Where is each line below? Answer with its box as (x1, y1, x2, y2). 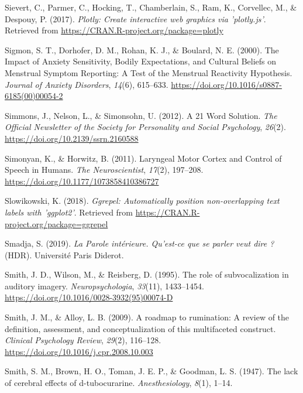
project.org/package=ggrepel (5, 217, 108, 230)
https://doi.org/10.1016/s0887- (171, 78, 282, 90)
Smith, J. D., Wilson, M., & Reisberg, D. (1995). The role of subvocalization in (5, 268, 289, 281)
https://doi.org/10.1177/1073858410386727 (5, 175, 159, 187)
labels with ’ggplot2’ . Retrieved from (5, 206, 133, 218)
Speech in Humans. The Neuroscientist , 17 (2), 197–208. (5, 163, 204, 176)
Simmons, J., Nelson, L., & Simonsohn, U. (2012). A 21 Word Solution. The (5, 109, 277, 121)
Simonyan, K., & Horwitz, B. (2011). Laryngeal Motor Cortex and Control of (5, 152, 282, 164)
